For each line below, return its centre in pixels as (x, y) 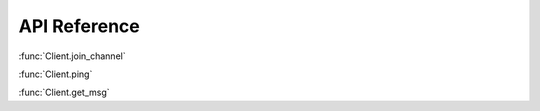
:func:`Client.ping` (55, 74)
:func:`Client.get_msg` (64, 92)
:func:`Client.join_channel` (72, 56)
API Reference (79, 26)
